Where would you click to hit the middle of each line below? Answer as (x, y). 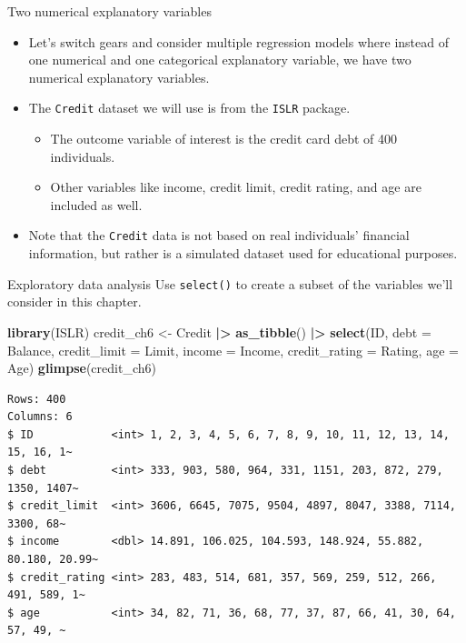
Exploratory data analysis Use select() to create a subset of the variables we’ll (230, 283)
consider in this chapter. (74, 301)
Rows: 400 (37, 399)
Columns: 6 (40, 417)
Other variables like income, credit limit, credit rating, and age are (236, 187)
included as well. (96, 204)
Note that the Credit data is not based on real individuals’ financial (219, 235)
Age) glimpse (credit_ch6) (82, 368)
